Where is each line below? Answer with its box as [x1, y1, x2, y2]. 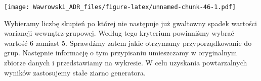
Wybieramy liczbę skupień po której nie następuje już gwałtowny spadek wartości [4, 18, 257, 28]
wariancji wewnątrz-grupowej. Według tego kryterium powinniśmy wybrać [4, 28, 234, 38]
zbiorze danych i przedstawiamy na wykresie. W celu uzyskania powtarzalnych [4, 57, 247, 68]
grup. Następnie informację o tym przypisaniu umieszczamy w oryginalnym [4, 47, 237, 58]
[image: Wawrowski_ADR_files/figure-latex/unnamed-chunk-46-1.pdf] [4, 4, 236, 11]
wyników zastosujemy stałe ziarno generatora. [4, 67, 146, 77]
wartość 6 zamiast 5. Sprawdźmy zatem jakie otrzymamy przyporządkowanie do [4, 37, 252, 48]
